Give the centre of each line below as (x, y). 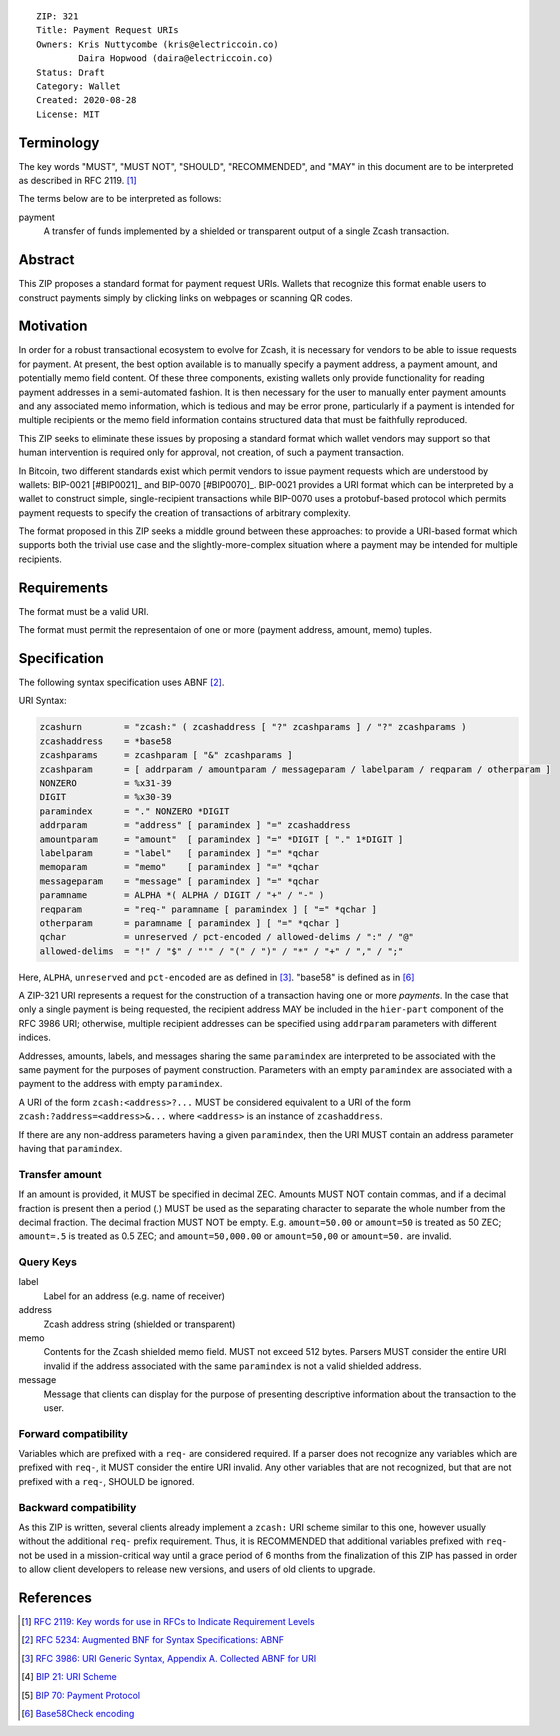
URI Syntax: (42, 701)
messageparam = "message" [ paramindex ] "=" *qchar (179, 881)
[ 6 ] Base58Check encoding (78, 1714)
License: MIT (68, 114)
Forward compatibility (73, 1433)
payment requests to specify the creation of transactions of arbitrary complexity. (185, 512)
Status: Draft (70, 72)
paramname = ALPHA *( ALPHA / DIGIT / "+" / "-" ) (182, 895)
